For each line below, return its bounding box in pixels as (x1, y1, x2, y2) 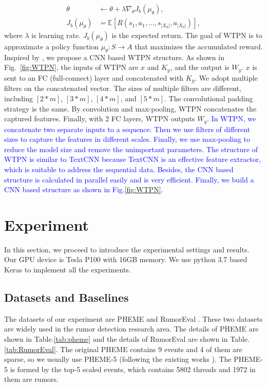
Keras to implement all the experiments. (4, 264, 131, 275)
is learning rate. (31, 30, 81, 41)
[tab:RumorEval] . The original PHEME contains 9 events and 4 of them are (4, 343, 242, 354)
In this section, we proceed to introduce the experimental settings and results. (4, 244, 250, 254)
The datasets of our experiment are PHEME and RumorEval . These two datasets (4, 313, 263, 324)
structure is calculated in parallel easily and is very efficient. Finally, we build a (4, 174, 254, 185)
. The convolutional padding (164, 93, 253, 103)
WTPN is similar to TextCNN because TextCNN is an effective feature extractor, (4, 154, 261, 164)
